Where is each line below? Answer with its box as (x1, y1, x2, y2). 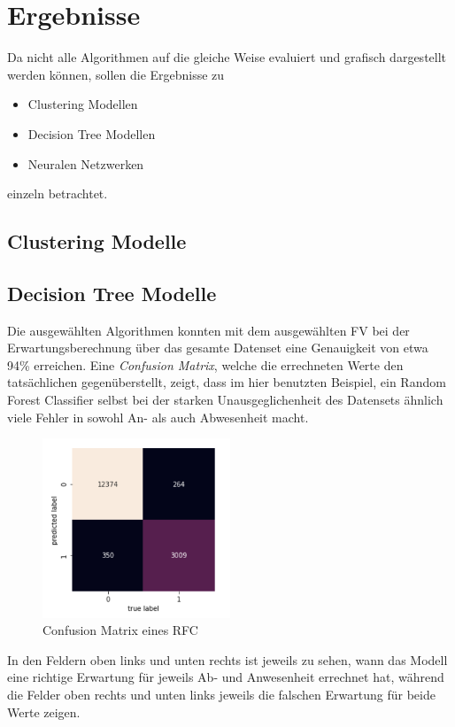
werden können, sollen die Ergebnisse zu (7, 65, 225, 83)
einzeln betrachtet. (7, 184, 108, 203)
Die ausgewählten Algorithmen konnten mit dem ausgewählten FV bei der (7, 321, 410, 339)
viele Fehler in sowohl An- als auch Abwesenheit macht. (7, 407, 309, 426)
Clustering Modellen (27, 95, 138, 113)
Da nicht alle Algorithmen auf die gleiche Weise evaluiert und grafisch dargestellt (7, 48, 447, 66)
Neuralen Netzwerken (27, 154, 144, 173)
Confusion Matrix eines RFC (42, 621, 198, 639)
